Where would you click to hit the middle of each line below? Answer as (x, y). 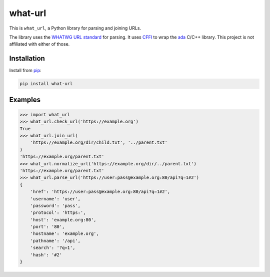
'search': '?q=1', (53, 248)
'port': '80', (47, 227)
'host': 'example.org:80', (63, 220)
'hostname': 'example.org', (65, 234)
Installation (27, 58)
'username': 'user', (55, 199)
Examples (25, 99)
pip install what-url (46, 84)
